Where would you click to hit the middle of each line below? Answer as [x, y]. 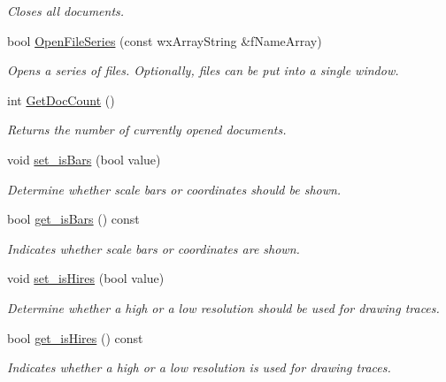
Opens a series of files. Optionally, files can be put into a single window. [203, 70]
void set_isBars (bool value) [84, 159]
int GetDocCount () [61, 99]
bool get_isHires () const [75, 337]
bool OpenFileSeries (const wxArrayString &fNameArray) [165, 40]
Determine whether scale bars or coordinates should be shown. [174, 189]
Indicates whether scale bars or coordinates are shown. [154, 248]
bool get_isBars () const [73, 219]
